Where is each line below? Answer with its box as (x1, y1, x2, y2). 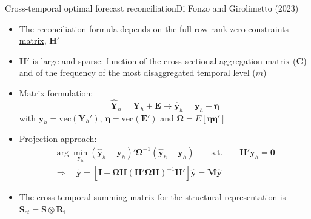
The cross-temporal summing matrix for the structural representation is (19, 190, 286, 203)
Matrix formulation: (19, 86, 93, 99)
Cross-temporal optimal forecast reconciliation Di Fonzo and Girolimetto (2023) (5, 2, 299, 14)
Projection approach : (19, 132, 97, 145)
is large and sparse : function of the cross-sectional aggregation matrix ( (32, 54, 296, 67)
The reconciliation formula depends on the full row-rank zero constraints (19, 22, 289, 35)
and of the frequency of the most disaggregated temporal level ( (19, 66, 256, 79)
